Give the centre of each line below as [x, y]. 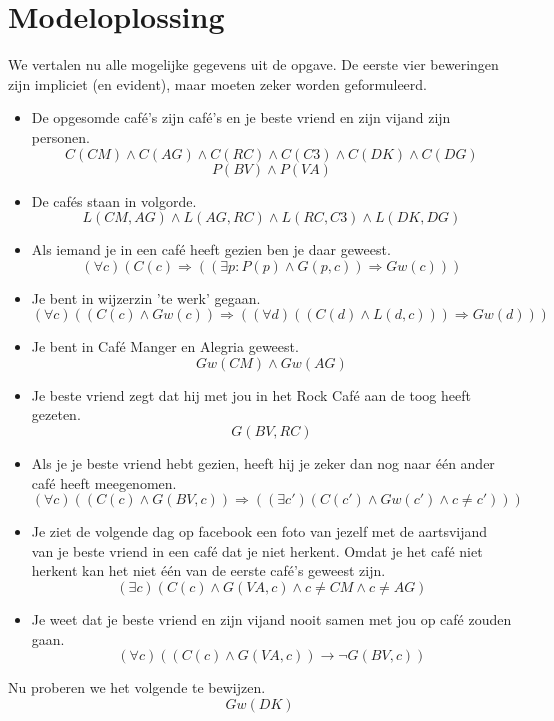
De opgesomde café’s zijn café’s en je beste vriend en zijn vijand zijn [241, 117]
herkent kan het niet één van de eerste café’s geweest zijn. [208, 570]
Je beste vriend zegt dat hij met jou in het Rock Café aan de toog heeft [251, 394]
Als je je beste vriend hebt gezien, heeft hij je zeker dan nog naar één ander [263, 463]
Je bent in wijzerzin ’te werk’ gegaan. [146, 297]
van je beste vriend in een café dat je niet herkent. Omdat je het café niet [257, 550]
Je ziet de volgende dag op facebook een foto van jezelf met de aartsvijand [259, 531]
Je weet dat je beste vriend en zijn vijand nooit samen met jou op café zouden [271, 619]
